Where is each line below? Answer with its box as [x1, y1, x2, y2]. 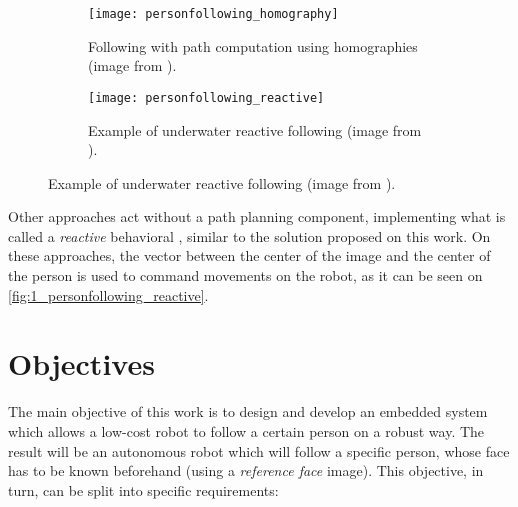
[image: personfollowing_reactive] [88, 90, 325, 105]
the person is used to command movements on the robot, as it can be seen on [8, 265, 483, 286]
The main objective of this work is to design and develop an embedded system [8, 401, 488, 422]
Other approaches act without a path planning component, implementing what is [8, 206, 506, 227]
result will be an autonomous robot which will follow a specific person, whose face [8, 440, 510, 461]
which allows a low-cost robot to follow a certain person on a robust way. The [8, 420, 485, 441]
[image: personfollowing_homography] [88, 7, 339, 21]
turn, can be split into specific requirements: [8, 479, 279, 500]
